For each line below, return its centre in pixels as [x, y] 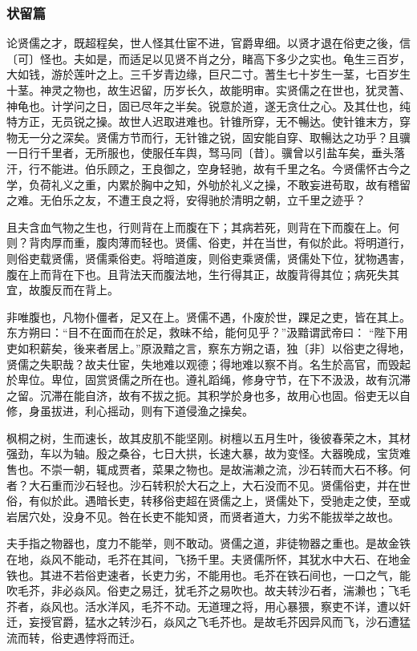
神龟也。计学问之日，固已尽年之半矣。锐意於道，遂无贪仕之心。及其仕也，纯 [208, 105]
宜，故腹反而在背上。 [63, 290]
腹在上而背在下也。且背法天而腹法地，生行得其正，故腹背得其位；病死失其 [203, 274]
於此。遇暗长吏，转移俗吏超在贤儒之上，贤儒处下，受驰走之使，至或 [231, 501]
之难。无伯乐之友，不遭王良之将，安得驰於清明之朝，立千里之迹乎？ [186, 200]
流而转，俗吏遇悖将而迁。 [74, 637]
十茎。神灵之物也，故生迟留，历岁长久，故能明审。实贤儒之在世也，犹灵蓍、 [208, 90]
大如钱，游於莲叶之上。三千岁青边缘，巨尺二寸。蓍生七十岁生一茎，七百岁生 [208, 74]
